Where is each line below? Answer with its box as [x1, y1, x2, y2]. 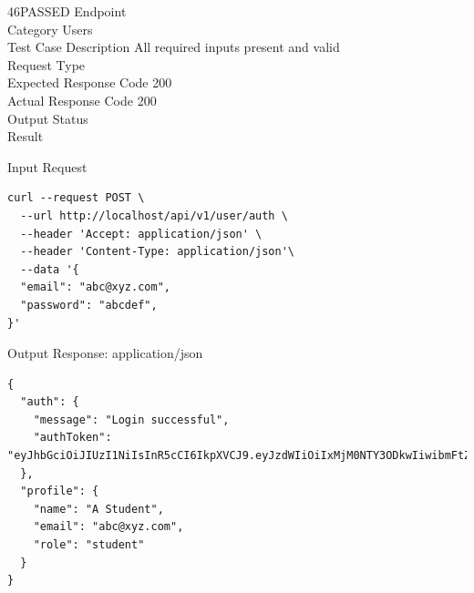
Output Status [7, 108, 88, 128]
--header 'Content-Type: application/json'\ [20, 245, 294, 259]
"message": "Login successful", [33, 413, 230, 426]
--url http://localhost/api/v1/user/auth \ [20, 209, 288, 222]
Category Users [7, 19, 93, 38]
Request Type [7, 55, 86, 74]
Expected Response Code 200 [7, 73, 172, 92]
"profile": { [20, 485, 99, 498]
